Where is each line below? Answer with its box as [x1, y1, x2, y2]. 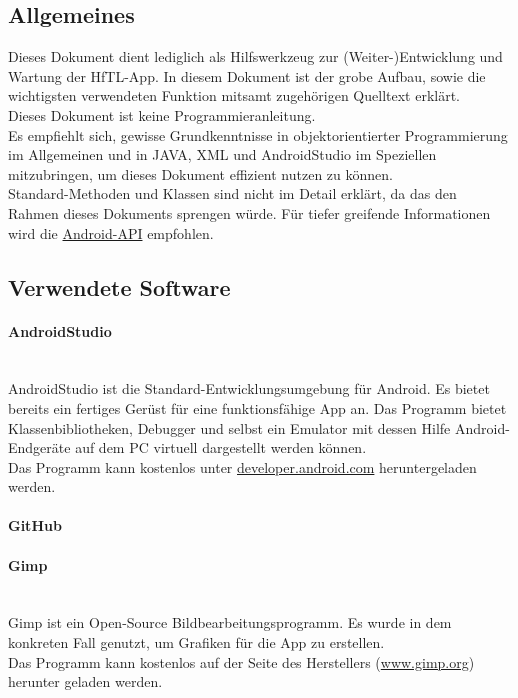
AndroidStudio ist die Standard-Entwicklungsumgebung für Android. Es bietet [8, 378, 490, 399]
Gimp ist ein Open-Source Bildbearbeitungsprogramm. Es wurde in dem [8, 612, 452, 633]
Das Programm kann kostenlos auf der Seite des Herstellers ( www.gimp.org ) [8, 651, 475, 672]
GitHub [8, 515, 62, 536]
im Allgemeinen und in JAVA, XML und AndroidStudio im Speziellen [8, 144, 437, 165]
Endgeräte [8, 437, 71, 458]
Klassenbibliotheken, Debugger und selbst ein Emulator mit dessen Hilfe [8, 417, 451, 438]
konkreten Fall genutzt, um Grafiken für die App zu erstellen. [8, 632, 385, 653]
